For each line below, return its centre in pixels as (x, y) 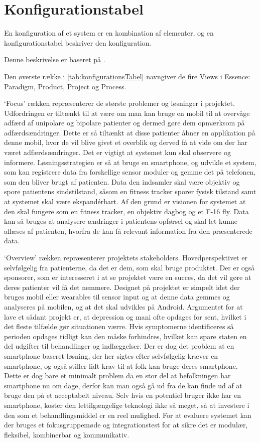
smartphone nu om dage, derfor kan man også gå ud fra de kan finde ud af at (123, 385)
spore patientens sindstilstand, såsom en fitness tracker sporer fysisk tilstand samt (130, 191)
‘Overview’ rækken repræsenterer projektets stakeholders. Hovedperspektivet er (126, 257)
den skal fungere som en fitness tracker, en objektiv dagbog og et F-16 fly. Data (126, 211)
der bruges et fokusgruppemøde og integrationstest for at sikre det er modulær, (126, 425)
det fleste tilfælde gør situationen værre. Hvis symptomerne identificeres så (119, 326)
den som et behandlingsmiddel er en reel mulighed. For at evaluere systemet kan (128, 415)
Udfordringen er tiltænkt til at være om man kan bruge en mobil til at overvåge (127, 113)
